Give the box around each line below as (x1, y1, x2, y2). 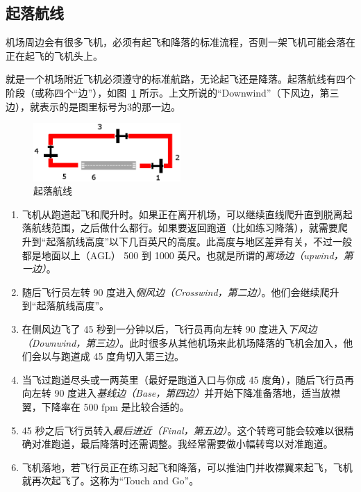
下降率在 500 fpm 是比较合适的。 (41, 399, 190, 413)
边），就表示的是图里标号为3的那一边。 (6, 99, 180, 113)
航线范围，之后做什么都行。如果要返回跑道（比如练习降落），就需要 (31, 220, 338, 235)
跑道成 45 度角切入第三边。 (60, 349, 185, 363)
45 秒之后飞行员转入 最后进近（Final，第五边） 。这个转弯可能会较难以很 (22, 423, 344, 437)
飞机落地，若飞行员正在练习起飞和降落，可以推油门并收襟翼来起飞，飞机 (22, 459, 353, 474)
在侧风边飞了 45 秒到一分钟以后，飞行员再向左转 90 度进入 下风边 (22, 321, 317, 336)
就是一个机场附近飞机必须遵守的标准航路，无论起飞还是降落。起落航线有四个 (6, 72, 355, 86)
